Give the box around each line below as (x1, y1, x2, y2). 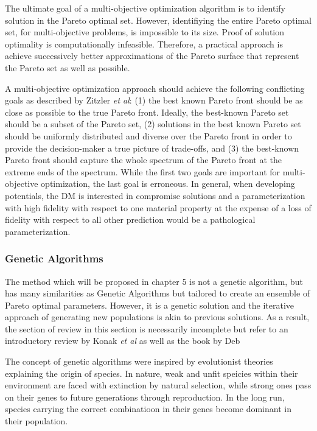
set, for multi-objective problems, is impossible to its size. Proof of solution (5, 26, 285, 38)
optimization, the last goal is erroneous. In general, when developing (41, 177, 295, 190)
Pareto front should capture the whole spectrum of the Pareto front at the (5, 153, 282, 166)
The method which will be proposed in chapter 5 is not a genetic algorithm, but (5, 275, 303, 287)
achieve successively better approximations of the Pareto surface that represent (5, 49, 299, 62)
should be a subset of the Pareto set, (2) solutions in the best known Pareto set (5, 117, 301, 130)
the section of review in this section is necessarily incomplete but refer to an (5, 322, 288, 335)
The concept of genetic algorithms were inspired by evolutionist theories (5, 355, 273, 368)
